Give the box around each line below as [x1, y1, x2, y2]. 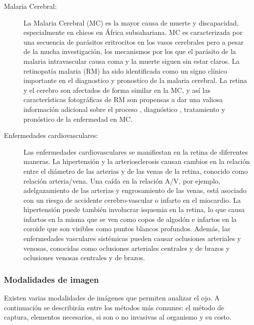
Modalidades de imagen [4, 273, 99, 285]
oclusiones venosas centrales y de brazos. [23, 252, 145, 263]
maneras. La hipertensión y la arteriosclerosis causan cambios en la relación [23, 156, 250, 166]
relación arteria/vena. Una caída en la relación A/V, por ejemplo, [23, 175, 220, 186]
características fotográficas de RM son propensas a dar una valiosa [23, 94, 223, 105]
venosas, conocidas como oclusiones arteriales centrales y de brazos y [23, 243, 230, 253]
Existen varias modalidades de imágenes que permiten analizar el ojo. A [4, 293, 220, 303]
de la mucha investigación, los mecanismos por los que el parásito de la [23, 46, 236, 56]
